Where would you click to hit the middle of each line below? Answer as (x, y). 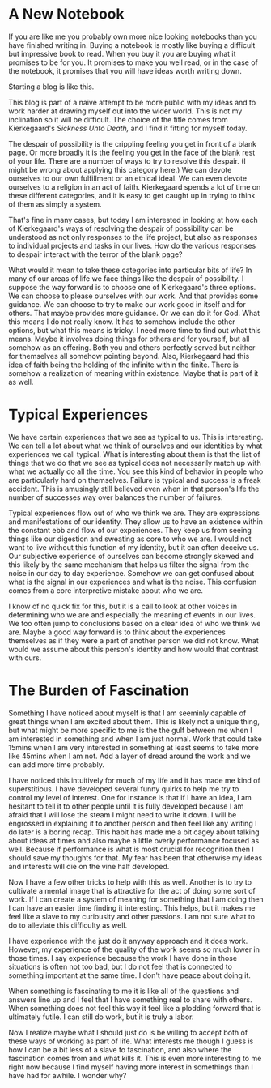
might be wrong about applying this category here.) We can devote (120, 169)
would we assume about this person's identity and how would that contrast (133, 649)
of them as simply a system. (55, 204)
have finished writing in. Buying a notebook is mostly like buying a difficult (132, 45)
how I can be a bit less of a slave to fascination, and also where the (120, 1049)
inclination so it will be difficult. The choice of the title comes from (118, 119)
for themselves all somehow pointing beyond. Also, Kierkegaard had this (129, 356)
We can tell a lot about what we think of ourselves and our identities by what (135, 446)
